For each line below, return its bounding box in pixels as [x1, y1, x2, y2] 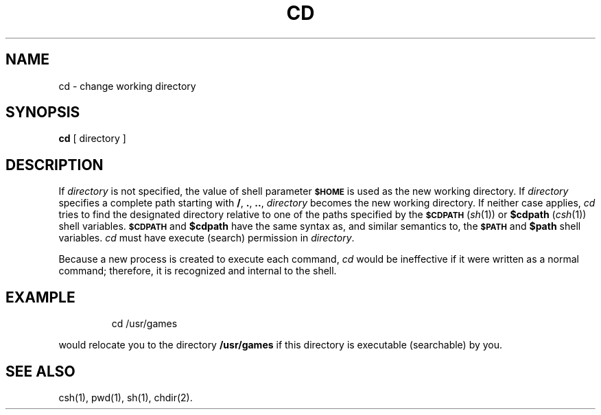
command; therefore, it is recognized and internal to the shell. [58, 265, 337, 277]
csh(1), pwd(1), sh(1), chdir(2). [58, 391, 193, 403]
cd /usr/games [111, 318, 178, 330]
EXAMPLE [5, 288, 75, 306]
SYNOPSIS [5, 104, 80, 121]
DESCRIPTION [5, 156, 104, 174]
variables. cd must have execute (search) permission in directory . [58, 232, 355, 244]
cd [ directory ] [58, 132, 126, 145]
